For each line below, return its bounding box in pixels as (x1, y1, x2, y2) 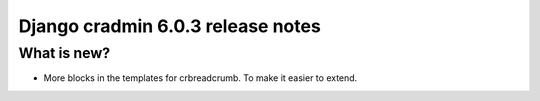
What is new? (18, 44, 111, 62)
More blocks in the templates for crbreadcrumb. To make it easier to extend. (43, 72, 358, 84)
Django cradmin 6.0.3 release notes (18, 15, 322, 37)
